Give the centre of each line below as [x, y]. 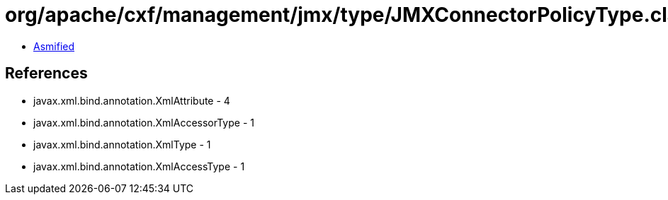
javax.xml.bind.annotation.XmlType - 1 [122, 144]
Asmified [54, 46]
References [46, 73]
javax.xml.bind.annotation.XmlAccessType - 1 [139, 166]
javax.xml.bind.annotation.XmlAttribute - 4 [132, 100]
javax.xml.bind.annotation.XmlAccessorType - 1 [144, 122]
